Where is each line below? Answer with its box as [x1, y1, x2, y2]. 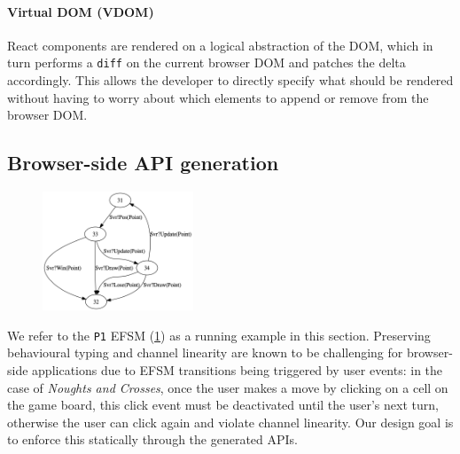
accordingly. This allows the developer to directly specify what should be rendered [7, 71, 454, 90]
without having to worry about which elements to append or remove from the [7, 88, 429, 106]
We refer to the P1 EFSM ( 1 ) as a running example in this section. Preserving [7, 325, 431, 344]
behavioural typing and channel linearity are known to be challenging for [7, 343, 403, 362]
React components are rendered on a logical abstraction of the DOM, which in [7, 35, 433, 54]
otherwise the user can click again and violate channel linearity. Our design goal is [7, 412, 454, 431]
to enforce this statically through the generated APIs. [7, 430, 298, 449]
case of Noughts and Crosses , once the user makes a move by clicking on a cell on [7, 378, 448, 396]
